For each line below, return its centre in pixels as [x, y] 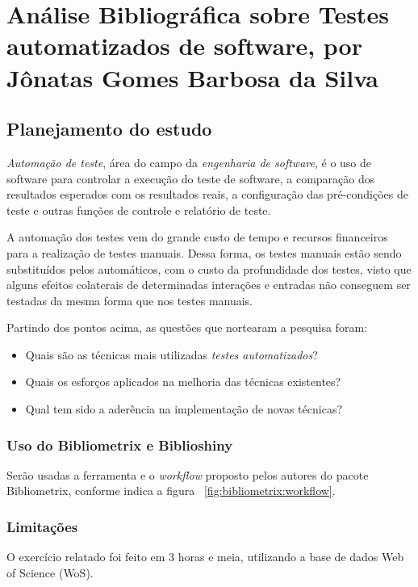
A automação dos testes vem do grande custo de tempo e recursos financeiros [197, 237]
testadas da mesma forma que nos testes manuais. [130, 300]
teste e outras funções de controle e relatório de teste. [139, 210]
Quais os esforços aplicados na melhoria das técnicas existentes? [183, 382]
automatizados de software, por [184, 46]
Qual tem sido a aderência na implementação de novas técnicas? [184, 409]
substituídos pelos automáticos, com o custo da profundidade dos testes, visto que [209, 268]
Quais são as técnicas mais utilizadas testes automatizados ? [171, 354]
